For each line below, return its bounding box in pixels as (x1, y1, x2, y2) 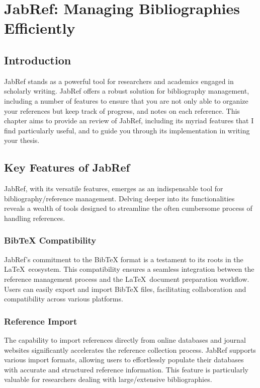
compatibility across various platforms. (4, 293, 123, 304)
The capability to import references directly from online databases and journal (4, 334, 246, 345)
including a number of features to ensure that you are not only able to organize (4, 95, 248, 106)
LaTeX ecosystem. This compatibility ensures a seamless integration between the (4, 264, 254, 274)
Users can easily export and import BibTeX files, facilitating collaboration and (4, 283, 246, 294)
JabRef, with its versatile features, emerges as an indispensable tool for (4, 183, 223, 194)
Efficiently (4, 18, 75, 38)
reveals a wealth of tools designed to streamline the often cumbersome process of (4, 203, 252, 213)
